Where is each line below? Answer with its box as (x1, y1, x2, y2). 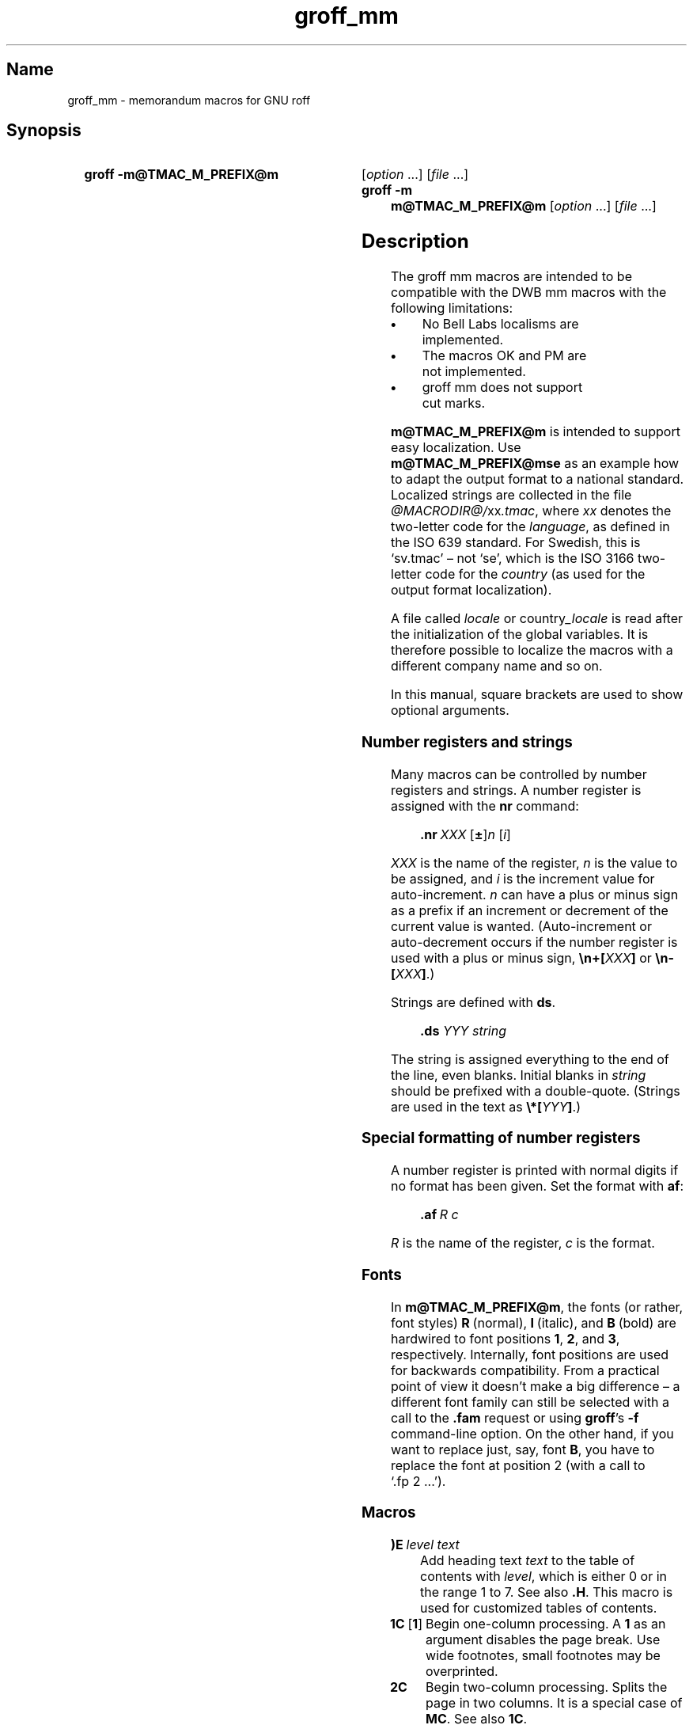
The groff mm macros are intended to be (391, 268, 632, 285)
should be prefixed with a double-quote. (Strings (391, 1082, 680, 1099)
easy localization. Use (391, 439, 521, 456)
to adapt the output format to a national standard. (391, 471, 684, 488)
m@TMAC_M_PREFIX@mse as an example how (391, 455, 680, 472)
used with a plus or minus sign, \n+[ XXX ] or (391, 949, 652, 966)
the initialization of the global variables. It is (391, 626, 649, 643)
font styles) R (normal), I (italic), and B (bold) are (391, 1314, 676, 1331)
